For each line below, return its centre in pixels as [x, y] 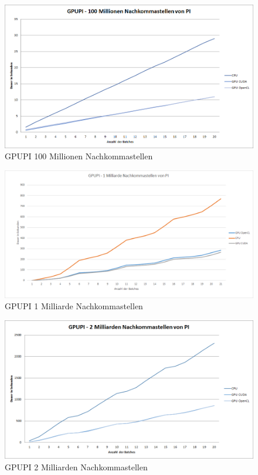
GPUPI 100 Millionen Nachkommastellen [79, 156]
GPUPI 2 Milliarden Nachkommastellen [76, 467]
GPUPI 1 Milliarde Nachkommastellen [74, 306]
